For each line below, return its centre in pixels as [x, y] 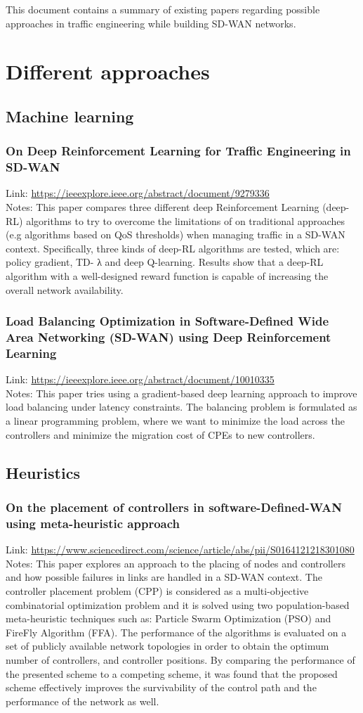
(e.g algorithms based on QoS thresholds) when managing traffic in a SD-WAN [176, 235]
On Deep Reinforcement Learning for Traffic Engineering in [178, 151]
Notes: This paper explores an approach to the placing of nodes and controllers [176, 563]
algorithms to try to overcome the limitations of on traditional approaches [186, 220]
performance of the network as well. [82, 701]
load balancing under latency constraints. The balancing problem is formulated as [181, 407]
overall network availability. [65, 289]
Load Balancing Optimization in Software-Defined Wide [167, 321]
